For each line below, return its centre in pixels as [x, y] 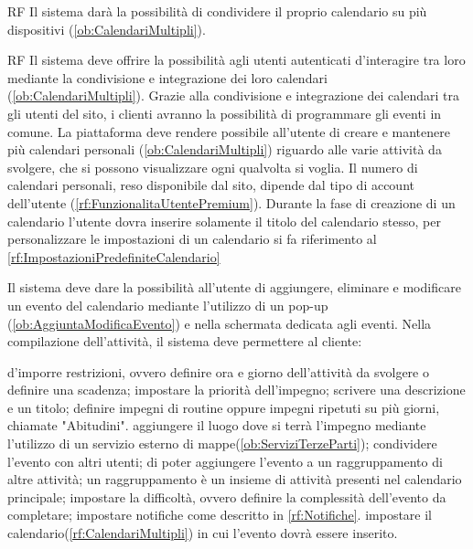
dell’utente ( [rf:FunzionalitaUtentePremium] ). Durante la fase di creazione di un [231, 202]
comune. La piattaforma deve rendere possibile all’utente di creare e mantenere [229, 131]
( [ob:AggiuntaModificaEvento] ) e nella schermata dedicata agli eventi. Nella [220, 323]
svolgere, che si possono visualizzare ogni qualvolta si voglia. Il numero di [213, 167]
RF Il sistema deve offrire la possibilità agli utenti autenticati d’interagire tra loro [236, 60]
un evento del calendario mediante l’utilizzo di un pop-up [168, 305]
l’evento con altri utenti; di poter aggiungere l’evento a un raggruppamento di [225, 461]
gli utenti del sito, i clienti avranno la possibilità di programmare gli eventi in [225, 113]
